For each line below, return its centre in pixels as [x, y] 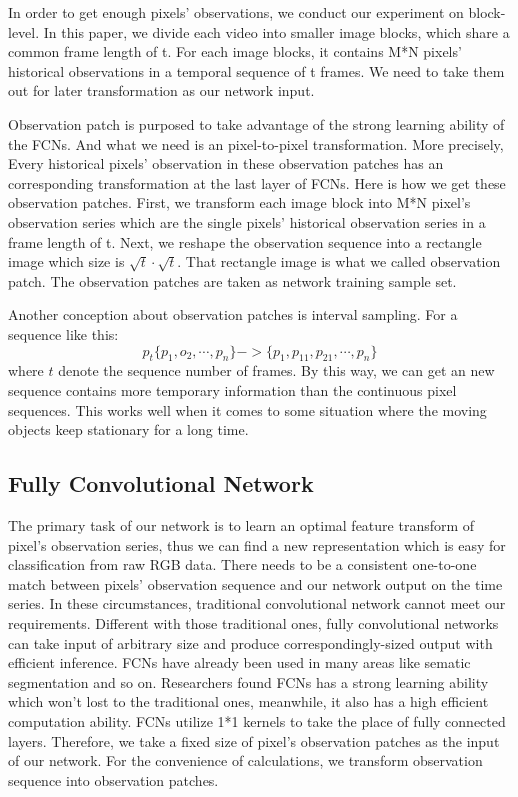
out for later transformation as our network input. [161, 90]
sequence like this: [63, 334]
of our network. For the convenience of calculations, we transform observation [245, 760]
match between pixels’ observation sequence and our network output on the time [255, 583]
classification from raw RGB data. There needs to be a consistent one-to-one [242, 564]
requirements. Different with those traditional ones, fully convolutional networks [253, 623]
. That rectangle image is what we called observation [339, 261]
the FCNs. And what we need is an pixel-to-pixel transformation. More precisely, [256, 143]
